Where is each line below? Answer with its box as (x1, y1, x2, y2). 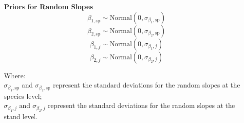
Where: (4, 70, 25, 80)
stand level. (4, 111, 38, 121)
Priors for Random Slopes (4, 1, 93, 11)
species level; (4, 90, 42, 101)
